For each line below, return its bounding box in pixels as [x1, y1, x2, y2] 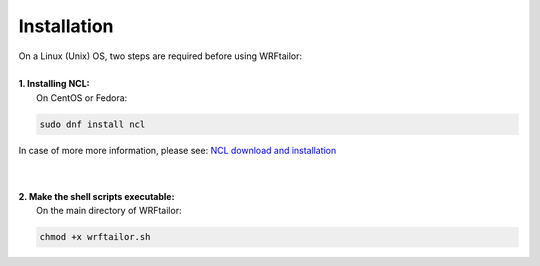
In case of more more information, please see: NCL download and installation [18, 144, 337, 156]
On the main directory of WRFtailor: [36, 205, 182, 217]
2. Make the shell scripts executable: [18, 190, 175, 202]
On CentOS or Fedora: [36, 91, 128, 104]
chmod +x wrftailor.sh [39, 231, 151, 243]
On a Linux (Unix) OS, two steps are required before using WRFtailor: [18, 50, 302, 62]
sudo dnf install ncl [39, 118, 146, 130]
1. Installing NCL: [18, 78, 90, 90]
